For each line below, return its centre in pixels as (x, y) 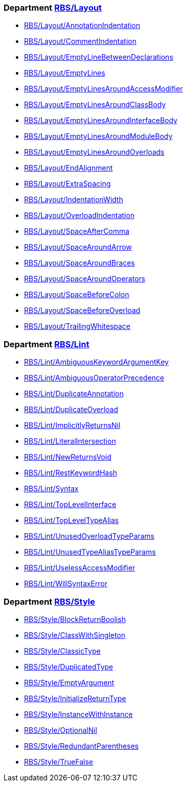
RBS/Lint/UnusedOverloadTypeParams (89, 536)
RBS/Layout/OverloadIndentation (79, 216)
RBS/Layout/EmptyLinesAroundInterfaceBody (101, 121)
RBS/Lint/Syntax (51, 489)
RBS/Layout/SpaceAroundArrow (78, 247)
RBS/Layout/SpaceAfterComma (77, 231)
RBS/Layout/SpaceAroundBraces (79, 263)
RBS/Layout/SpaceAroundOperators (85, 279)
